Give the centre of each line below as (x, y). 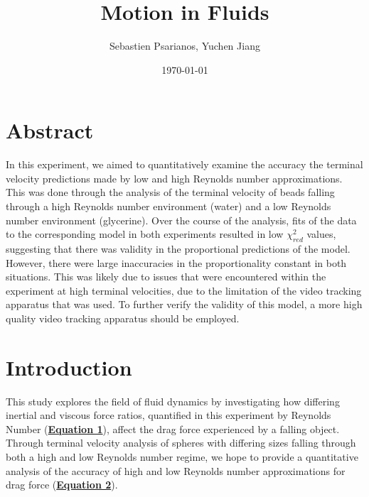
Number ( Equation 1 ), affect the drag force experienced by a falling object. (173, 428)
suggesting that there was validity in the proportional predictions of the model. (178, 249)
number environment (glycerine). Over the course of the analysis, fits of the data (181, 220)
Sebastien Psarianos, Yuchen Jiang (185, 46)
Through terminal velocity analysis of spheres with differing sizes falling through (181, 443)
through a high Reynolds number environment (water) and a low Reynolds (169, 206)
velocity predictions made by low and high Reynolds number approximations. (174, 178)
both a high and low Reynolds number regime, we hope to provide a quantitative (182, 457)
